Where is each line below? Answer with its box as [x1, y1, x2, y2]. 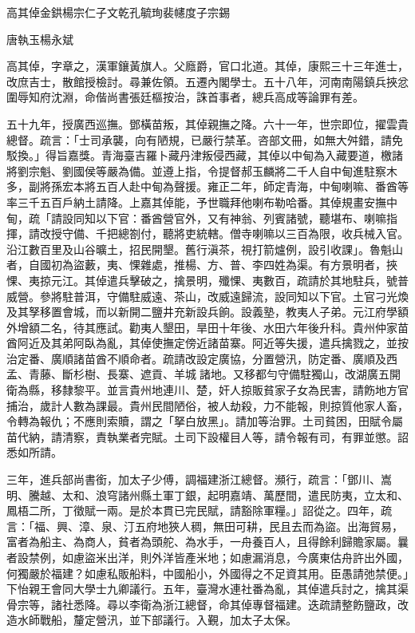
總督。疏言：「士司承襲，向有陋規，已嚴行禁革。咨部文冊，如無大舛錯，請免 [6, 131, 403, 148]
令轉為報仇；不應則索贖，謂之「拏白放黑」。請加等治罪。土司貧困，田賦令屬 [6, 413, 403, 429]
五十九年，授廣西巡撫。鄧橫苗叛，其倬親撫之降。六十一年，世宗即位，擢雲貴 [6, 115, 409, 132]
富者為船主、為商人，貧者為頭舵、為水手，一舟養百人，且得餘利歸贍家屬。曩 [6, 533, 409, 550]
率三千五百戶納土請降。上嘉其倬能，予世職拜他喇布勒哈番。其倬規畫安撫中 [6, 193, 397, 210]
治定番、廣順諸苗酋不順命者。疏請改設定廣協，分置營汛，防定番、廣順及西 [6, 350, 397, 366]
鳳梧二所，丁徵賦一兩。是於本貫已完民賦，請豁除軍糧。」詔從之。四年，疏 [6, 502, 392, 519]
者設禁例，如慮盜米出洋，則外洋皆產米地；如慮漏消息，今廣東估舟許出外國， [6, 549, 409, 565]
